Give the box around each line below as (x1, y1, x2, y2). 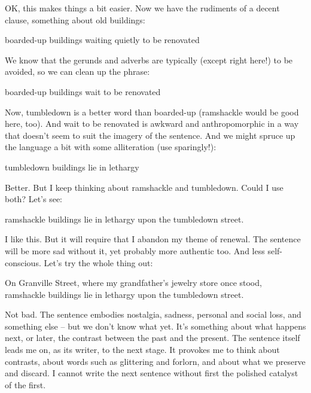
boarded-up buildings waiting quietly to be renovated (5, 33, 200, 46)
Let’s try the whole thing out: (44, 256, 153, 269)
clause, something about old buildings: (5, 13, 145, 26)
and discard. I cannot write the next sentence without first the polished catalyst (5, 367, 298, 379)
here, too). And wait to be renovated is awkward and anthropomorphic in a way (5, 117, 299, 130)
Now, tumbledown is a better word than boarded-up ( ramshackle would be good (5, 105, 299, 118)
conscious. (5, 256, 41, 269)
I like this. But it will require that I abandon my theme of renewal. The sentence (5, 233, 301, 245)
